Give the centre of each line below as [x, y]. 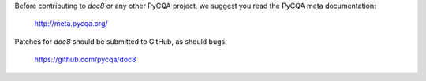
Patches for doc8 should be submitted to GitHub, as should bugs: [121, 41]
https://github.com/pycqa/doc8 [85, 60]
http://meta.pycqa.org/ [71, 24]
